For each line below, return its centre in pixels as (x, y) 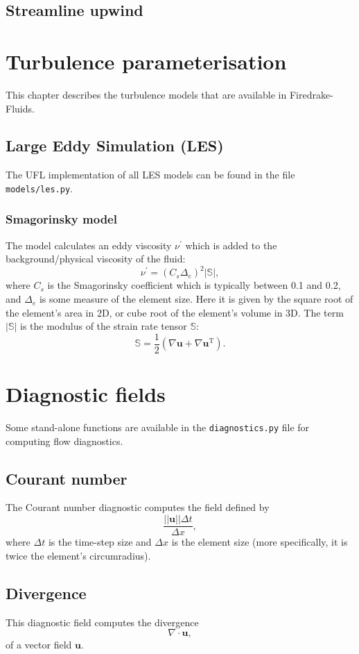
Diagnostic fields (86, 394)
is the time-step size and (100, 542)
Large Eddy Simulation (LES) (115, 145)
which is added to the (231, 245)
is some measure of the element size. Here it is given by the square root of (196, 299)
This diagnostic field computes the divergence (102, 622)
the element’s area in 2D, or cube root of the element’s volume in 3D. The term (175, 312)
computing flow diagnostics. (64, 441)
